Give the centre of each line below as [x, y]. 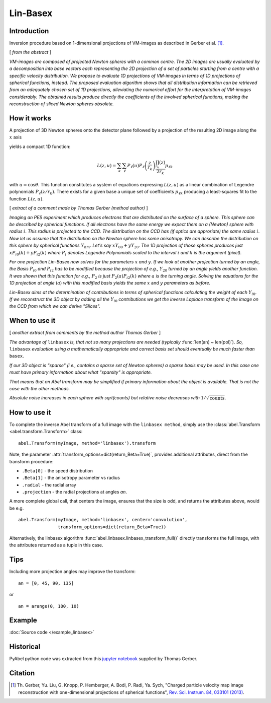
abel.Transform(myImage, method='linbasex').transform [87, 443]
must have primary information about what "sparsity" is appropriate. [81, 372]
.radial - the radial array [49, 485]
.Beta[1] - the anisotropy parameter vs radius [71, 478]
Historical [25, 647]
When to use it [32, 321]
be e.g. [17, 508]
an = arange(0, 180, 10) [49, 606]
